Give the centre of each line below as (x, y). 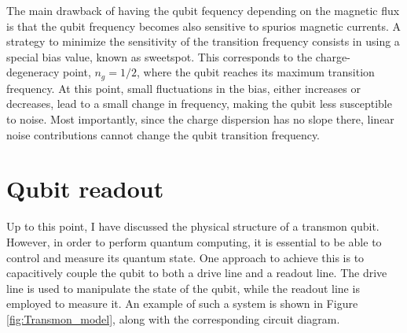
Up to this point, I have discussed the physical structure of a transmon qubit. (193, 226)
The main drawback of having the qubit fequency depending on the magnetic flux (203, 10)
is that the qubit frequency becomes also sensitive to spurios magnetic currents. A (204, 26)
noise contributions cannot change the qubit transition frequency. (163, 134)
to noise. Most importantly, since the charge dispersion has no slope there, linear (200, 119)
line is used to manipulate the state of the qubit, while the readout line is (183, 288)
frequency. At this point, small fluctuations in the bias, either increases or (183, 88)
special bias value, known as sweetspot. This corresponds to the (159, 56)
